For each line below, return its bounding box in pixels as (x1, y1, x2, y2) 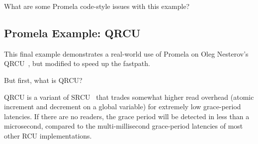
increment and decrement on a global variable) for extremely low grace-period (4, 101, 241, 112)
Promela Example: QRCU (4, 25, 141, 40)
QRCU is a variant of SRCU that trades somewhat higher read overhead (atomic (4, 91, 254, 102)
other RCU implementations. (4, 130, 92, 141)
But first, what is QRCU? (4, 74, 83, 85)
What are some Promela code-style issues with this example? (4, 1, 190, 11)
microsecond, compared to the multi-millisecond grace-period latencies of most (4, 121, 243, 131)
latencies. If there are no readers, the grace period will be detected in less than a (4, 111, 250, 121)
